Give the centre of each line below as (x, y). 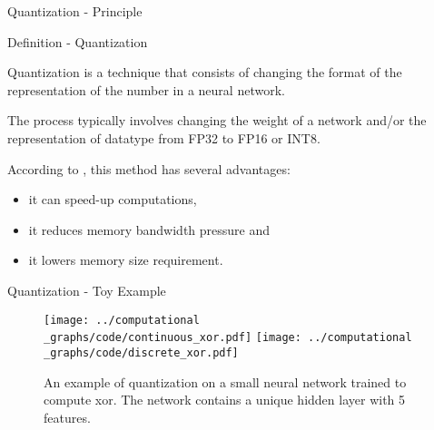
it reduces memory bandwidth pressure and (149, 229)
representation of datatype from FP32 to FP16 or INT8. (164, 137)
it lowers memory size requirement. (126, 260)
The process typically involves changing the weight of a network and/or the (217, 120)
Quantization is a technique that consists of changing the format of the (205, 72)
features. (67, 417)
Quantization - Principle (75, 11)
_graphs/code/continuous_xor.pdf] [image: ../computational (228, 338)
